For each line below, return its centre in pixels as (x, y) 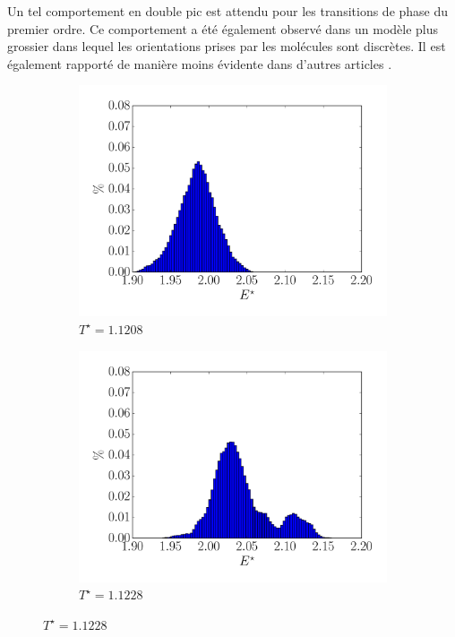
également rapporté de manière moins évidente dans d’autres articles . (200, 63)
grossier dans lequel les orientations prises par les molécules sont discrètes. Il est (227, 46)
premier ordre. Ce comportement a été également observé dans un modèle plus (223, 28)
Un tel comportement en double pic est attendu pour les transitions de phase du (228, 11)
